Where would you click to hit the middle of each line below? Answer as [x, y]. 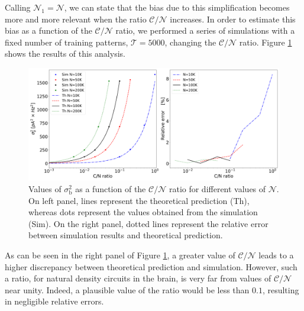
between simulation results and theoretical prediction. [126, 235]
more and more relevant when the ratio [76, 19]
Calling [18, 7]
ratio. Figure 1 [266, 42]
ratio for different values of [217, 189]
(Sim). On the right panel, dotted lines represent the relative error [148, 223]
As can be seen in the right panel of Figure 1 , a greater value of [120, 255]
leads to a [276, 255]
